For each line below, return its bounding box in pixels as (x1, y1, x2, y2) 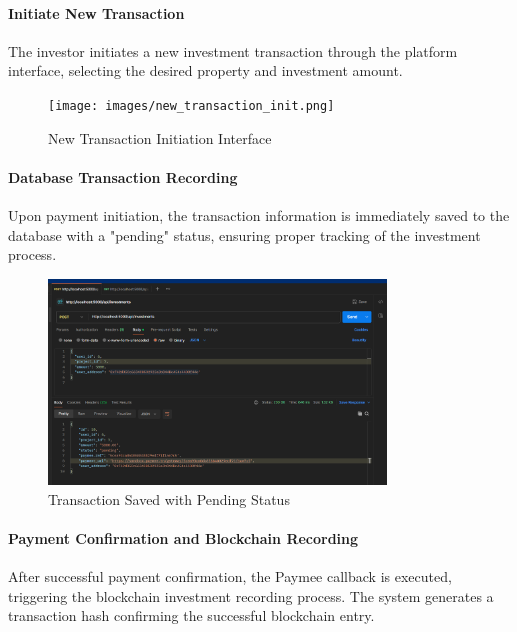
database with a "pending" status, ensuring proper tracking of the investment (8, 224, 481, 245)
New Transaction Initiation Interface (48, 127, 272, 148)
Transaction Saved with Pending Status (48, 488, 290, 509)
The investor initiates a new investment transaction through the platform (8, 40, 458, 61)
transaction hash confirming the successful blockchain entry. (8, 605, 375, 626)
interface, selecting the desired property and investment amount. (8, 60, 403, 81)
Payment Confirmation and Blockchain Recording (8, 527, 359, 548)
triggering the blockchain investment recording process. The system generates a (8, 585, 494, 606)
